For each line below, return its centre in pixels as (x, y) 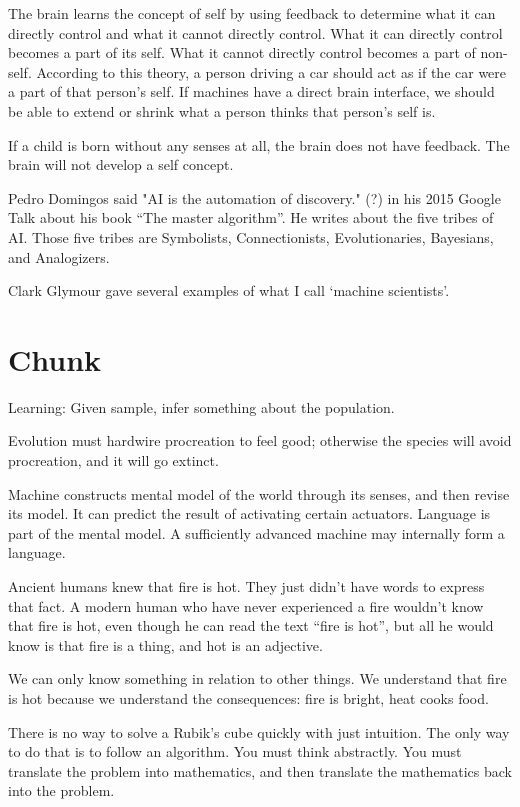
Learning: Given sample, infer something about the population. (201, 406)
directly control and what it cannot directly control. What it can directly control (255, 32)
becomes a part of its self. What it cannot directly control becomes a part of (242, 52)
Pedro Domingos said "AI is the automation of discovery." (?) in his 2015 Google (254, 197)
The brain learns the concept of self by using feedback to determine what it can (252, 13)
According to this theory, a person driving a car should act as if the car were (271, 71)
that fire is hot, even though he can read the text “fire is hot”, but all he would (251, 625)
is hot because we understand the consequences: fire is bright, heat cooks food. (248, 697)
